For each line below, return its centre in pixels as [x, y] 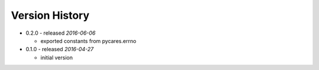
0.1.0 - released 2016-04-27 [60, 49]
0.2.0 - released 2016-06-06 [61, 33]
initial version [57, 57]
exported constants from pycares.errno [88, 41]
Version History [50, 15]
